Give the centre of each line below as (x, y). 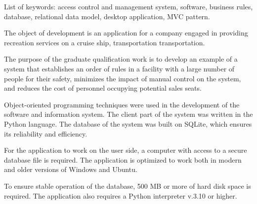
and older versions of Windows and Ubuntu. (71, 169)
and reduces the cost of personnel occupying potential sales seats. (103, 88)
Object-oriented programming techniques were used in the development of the (122, 104)
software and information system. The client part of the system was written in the (128, 114)
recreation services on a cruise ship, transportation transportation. (105, 42)
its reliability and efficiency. (46, 133)
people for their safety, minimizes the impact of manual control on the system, (123, 78)
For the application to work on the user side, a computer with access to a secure (126, 150)
